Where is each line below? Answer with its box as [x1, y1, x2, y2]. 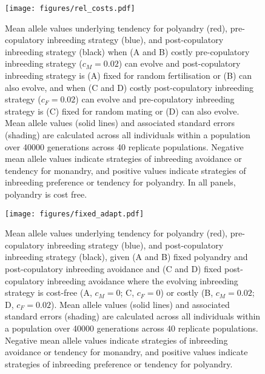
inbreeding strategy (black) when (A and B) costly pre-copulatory [5, 45, 250, 58]
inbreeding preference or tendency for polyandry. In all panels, [5, 176, 236, 189]
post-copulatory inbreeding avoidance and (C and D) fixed [5, 262, 222, 275]
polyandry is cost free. [5, 187, 87, 200]
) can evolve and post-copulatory [118, 57, 241, 70]
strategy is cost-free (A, [5, 286, 92, 299]
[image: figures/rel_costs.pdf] [5, 4, 135, 13]
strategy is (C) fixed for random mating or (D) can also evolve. [5, 104, 240, 117]
